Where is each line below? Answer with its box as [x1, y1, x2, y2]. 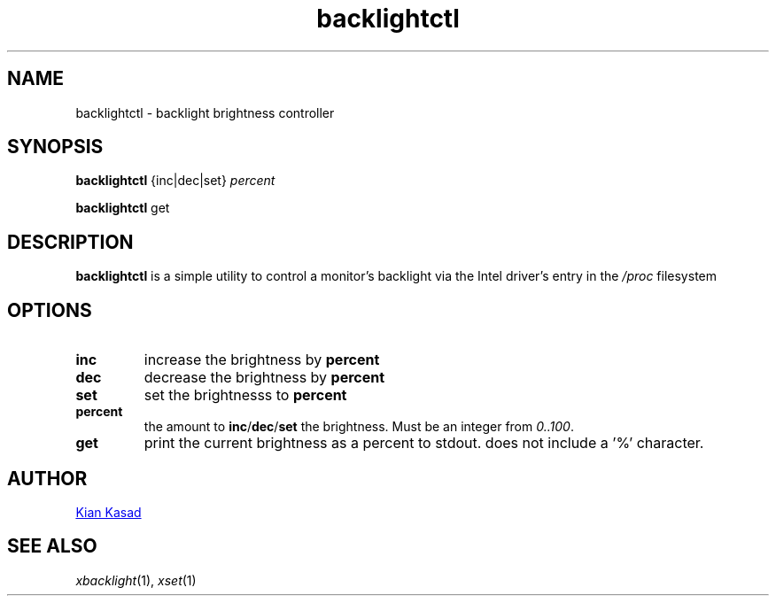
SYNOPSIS [7, 135, 104, 158]
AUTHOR [7, 467, 88, 490]
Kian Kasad [75, 504, 142, 520]
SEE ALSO [7, 535, 97, 558]
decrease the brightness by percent [144, 368, 385, 387]
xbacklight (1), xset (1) [75, 572, 197, 588]
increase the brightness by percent [144, 351, 380, 369]
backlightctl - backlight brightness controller [75, 104, 335, 120]
